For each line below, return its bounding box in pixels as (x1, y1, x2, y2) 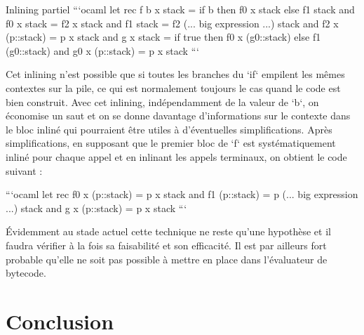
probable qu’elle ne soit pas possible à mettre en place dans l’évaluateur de (6, 251, 328, 266)
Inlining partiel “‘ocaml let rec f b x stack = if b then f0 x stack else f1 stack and (6, 2, 355, 16)
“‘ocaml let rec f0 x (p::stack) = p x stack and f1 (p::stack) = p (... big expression (6, 187, 358, 202)
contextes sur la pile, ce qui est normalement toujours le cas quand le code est (6, 80, 341, 95)
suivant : (6, 163, 43, 178)
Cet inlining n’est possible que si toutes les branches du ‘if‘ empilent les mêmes (6, 67, 345, 81)
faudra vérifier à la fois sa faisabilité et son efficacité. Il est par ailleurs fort (6, 237, 327, 252)
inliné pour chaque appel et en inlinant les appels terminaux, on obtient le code (6, 149, 347, 164)
